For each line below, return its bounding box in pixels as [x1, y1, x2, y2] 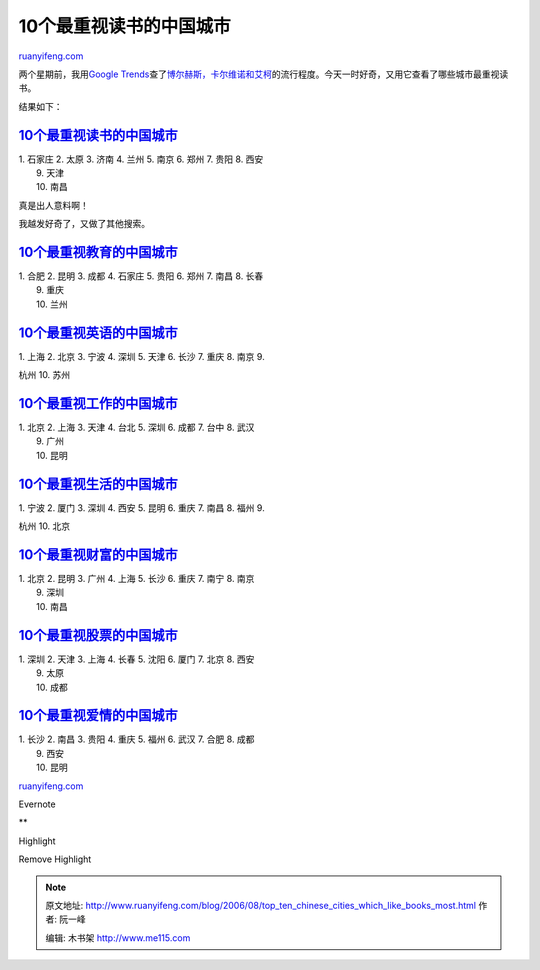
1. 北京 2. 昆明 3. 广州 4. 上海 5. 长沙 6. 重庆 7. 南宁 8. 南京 [18, 573, 255, 585]
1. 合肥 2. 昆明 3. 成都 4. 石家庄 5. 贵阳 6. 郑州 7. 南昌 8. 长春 [18, 270, 264, 282]
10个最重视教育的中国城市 [18, 244, 179, 260]
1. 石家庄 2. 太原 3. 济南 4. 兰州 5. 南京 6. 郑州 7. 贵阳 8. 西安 [18, 153, 264, 165]
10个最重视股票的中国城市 [18, 626, 179, 644]
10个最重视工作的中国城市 [18, 395, 179, 412]
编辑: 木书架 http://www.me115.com [45, 931, 191, 944]
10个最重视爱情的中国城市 [18, 707, 179, 724]
